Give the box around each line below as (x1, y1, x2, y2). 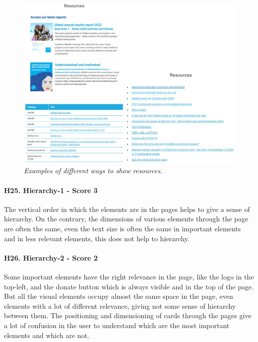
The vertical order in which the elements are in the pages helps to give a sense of (4, 204, 250, 214)
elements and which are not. (4, 330, 89, 340)
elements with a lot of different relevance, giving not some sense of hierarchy (4, 300, 236, 311)
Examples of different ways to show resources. (24, 165, 163, 176)
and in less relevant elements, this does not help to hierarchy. (4, 233, 190, 243)
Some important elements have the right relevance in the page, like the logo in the (4, 271, 254, 281)
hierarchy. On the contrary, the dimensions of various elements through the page (4, 213, 249, 224)
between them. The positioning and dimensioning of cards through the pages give (4, 310, 252, 321)
